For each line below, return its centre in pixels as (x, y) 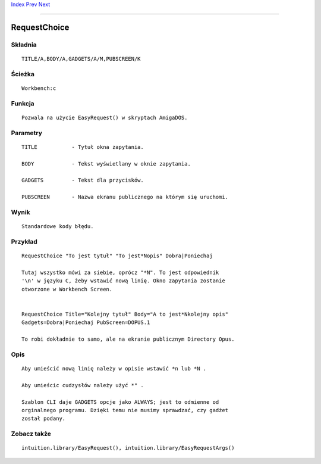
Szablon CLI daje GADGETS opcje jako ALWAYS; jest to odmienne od (120, 402)
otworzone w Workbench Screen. (67, 289)
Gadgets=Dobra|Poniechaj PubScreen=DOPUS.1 (86, 323)
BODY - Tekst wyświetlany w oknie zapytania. (106, 164)
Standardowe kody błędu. (58, 227)
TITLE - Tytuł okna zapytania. (83, 147)
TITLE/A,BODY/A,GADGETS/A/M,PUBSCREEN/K (81, 59)
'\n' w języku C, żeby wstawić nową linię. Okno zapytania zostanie (123, 281)
